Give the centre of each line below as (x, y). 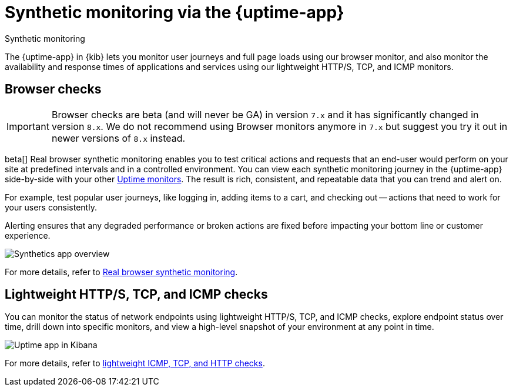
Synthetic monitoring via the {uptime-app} (175, 12)
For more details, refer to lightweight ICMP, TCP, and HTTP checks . (135, 363)
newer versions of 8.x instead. (118, 138)
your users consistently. (51, 207)
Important (28, 126)
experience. (28, 235)
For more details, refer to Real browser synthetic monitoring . (121, 272)
